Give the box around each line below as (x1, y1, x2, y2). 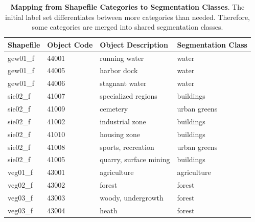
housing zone (100, 128, 140, 139)
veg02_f (8, 180, 33, 190)
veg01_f (8, 167, 33, 177)
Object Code (47, 39, 93, 50)
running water (100, 52, 144, 63)
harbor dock (100, 65, 138, 76)
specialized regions (100, 91, 157, 101)
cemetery (100, 103, 128, 114)
